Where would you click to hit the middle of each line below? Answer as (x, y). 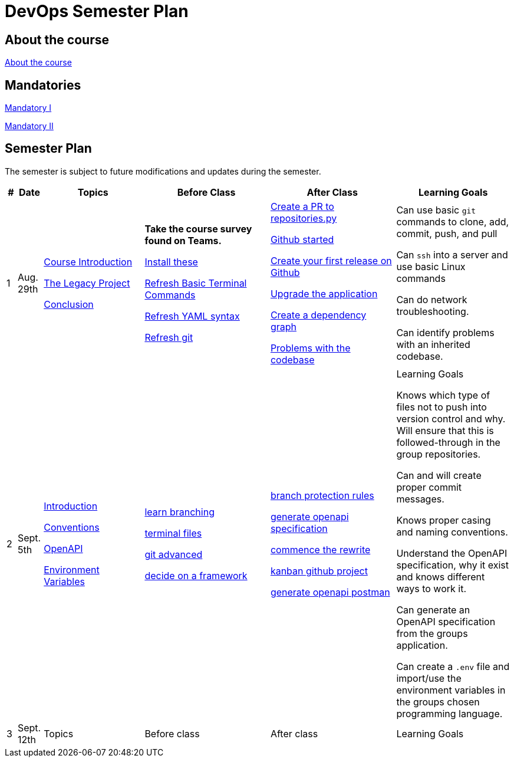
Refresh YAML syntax (192, 316)
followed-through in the (448, 442)
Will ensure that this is (445, 430)
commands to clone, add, (453, 221)
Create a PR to (302, 206)
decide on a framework (196, 575)
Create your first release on (331, 260)
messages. (420, 499)
